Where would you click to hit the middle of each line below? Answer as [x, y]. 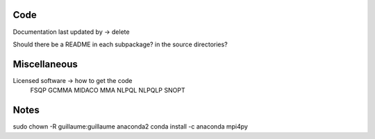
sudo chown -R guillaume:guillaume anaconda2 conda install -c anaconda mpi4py [130, 127]
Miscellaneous [45, 64]
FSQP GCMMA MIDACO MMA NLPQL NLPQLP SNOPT [108, 91]
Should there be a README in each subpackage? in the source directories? [120, 44]
